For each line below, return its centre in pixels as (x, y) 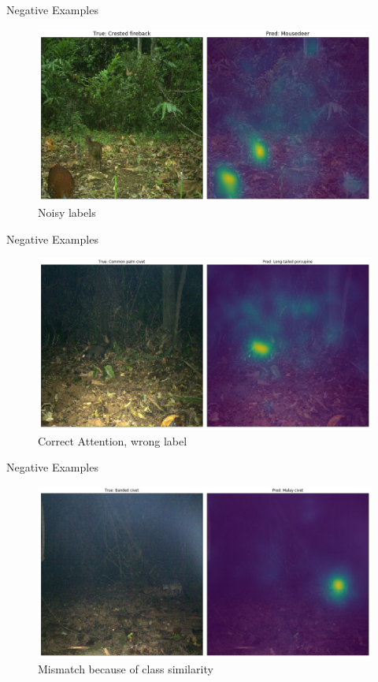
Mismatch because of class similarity (126, 669)
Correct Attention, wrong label (113, 440)
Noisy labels (67, 212)
